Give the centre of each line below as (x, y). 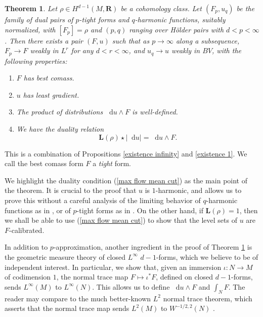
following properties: (36, 61)
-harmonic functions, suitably (180, 19)
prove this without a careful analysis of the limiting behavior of (103, 200)
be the (245, 8)
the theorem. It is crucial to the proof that (71, 190)
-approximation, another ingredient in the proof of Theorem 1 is (153, 247)
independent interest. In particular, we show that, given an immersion (113, 267)
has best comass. (49, 78)
